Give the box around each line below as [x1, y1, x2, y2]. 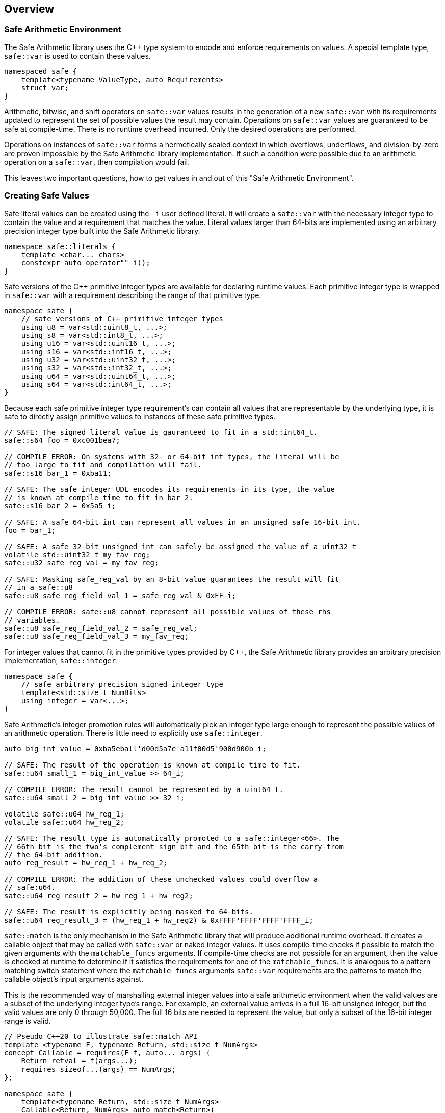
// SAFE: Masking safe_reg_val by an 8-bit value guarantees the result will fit [4, 575, 339, 583]
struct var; [21, 83, 69, 92]
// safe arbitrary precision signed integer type [21, 680, 223, 688]
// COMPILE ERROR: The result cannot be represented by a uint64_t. [4, 785, 283, 794]
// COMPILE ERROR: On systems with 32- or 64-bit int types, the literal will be [4, 452, 339, 461]
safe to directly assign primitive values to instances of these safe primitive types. [4, 412, 276, 421]
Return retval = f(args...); [21, 1056, 138, 1065]
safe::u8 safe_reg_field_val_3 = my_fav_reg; [4, 632, 189, 640]
